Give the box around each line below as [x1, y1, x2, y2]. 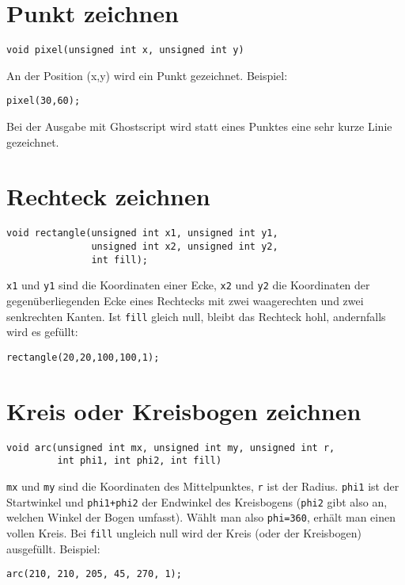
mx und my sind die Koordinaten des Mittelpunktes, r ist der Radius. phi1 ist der [6, 477, 399, 494]
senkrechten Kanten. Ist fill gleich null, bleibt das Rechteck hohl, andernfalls [6, 308, 386, 324]
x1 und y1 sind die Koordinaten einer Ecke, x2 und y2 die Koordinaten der [6, 277, 370, 293]
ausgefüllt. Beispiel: [6, 540, 100, 556]
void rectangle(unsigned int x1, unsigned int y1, [6, 227, 278, 239]
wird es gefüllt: [6, 323, 78, 340]
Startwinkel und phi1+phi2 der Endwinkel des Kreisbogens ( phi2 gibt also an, [6, 493, 388, 510]
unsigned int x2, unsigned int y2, [91, 241, 278, 252]
